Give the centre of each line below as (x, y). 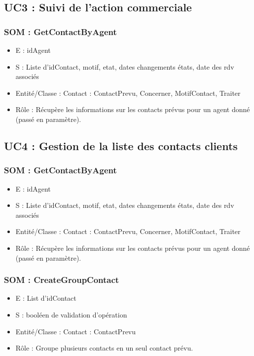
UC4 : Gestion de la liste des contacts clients (121, 145)
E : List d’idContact (46, 298)
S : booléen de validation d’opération (71, 314)
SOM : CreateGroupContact (62, 280)
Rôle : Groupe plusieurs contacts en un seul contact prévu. (104, 348)
